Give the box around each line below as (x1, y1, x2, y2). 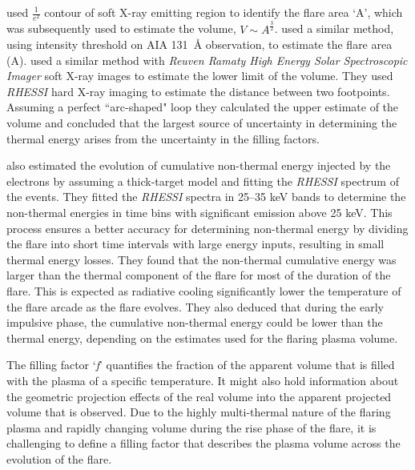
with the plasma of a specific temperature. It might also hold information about (6, 372, 399, 388)
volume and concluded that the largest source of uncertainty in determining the (6, 114, 397, 131)
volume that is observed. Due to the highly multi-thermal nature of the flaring (6, 404, 391, 420)
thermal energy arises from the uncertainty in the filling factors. (6, 130, 320, 147)
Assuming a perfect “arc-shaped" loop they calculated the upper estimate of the (6, 98, 399, 115)
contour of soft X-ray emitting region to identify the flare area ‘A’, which (44, 4, 403, 20)
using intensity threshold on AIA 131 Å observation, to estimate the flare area (6, 36, 393, 53)
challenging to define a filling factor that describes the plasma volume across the (6, 435, 401, 452)
